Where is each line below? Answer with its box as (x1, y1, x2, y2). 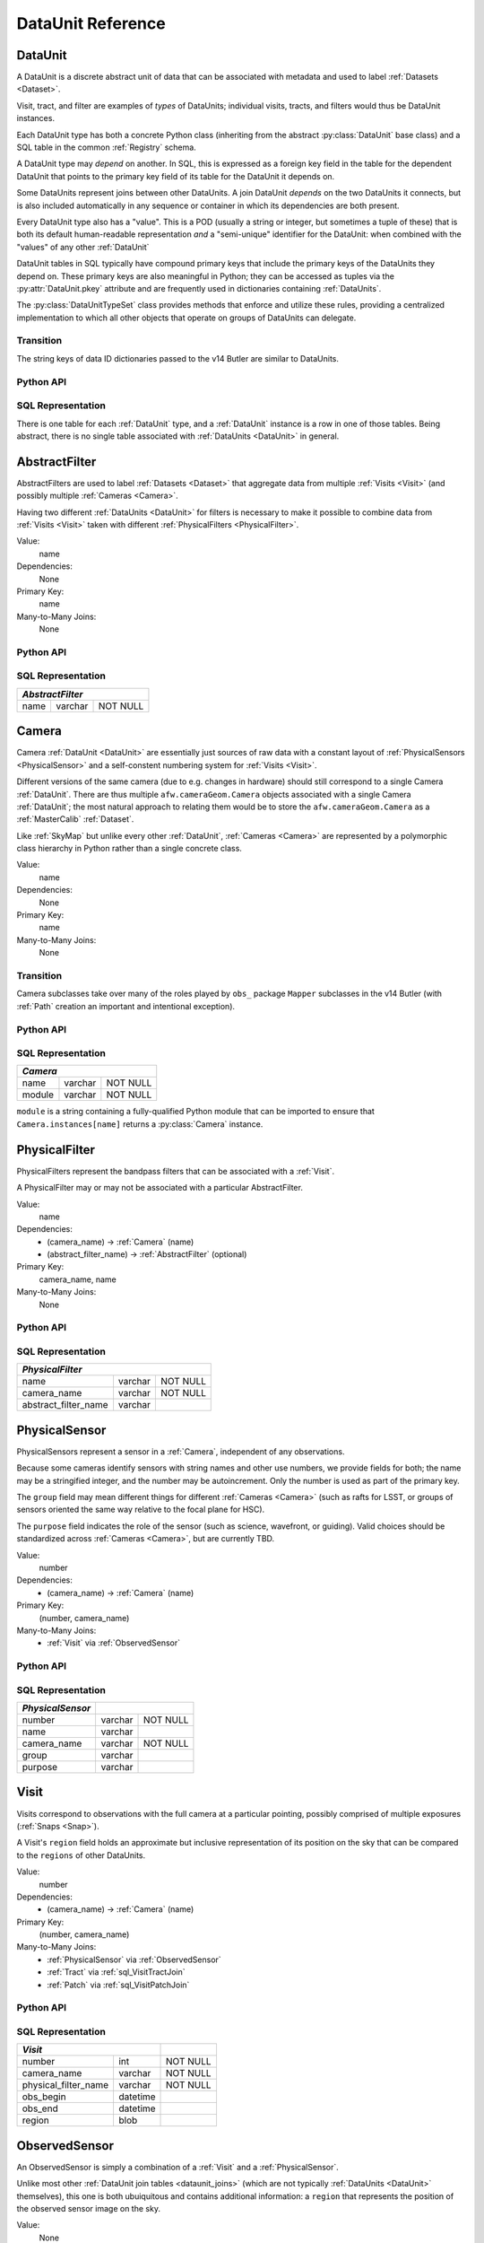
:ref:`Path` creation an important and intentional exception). (16, 1000, 236, 1011)
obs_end (22, 2102, 58, 2115)
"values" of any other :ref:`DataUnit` (16, 241, 150, 252)
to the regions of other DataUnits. (16, 1849, 146, 1861)
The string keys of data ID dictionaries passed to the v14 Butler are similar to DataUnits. (16, 353, 340, 363)
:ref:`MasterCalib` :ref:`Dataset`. (16, 814, 134, 825)
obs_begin (22, 2090, 66, 2103)
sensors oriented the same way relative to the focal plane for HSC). (16, 1504, 265, 1515)
